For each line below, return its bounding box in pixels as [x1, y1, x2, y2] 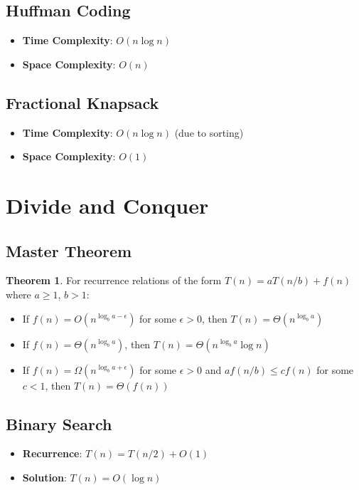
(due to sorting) [174, 125, 244, 140]
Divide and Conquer [6, 190, 209, 219]
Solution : [22, 469, 67, 484]
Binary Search [6, 412, 112, 434]
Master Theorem [6, 239, 132, 261]
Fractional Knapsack [6, 91, 159, 113]
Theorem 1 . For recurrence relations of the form [6, 273, 222, 288]
